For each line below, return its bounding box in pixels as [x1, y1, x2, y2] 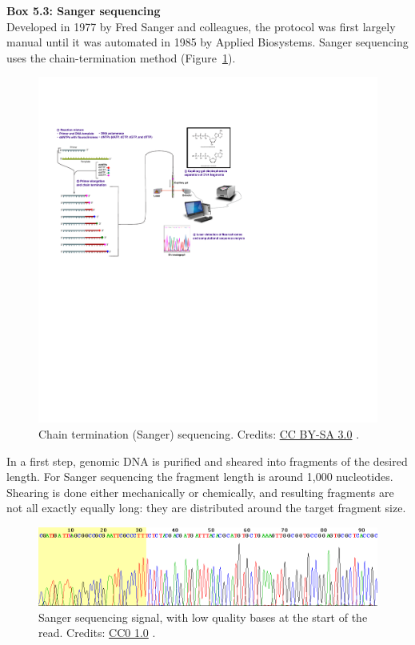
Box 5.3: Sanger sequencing [6, 2, 161, 18]
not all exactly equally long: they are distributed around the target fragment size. [6, 499, 406, 516]
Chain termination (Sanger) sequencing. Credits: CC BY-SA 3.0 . [38, 425, 360, 442]
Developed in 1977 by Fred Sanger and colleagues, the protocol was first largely [6, 18, 396, 34]
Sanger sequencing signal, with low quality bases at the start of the [38, 608, 368, 625]
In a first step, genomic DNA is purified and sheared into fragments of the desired [6, 452, 408, 469]
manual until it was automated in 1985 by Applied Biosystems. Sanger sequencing [6, 34, 409, 50]
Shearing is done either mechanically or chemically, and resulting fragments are [6, 483, 394, 500]
